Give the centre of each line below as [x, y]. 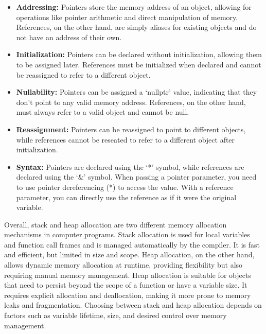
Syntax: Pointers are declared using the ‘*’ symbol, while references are [130, 166]
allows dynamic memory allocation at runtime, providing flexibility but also [123, 265]
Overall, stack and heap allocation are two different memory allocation [116, 224]
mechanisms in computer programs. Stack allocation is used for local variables [127, 234]
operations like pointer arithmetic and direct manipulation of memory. [127, 17]
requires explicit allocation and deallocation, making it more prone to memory [128, 295]
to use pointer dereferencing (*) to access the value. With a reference [125, 187]
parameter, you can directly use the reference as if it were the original [126, 197]
